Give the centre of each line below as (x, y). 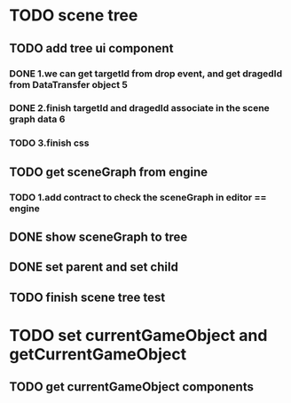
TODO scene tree (74, 16)
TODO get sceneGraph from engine (109, 172)
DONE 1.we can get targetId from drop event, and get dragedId (146, 74)
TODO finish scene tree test (87, 297)
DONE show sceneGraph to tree (98, 237)
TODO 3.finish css (49, 143)
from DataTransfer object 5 (69, 84)
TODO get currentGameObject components (132, 387)
